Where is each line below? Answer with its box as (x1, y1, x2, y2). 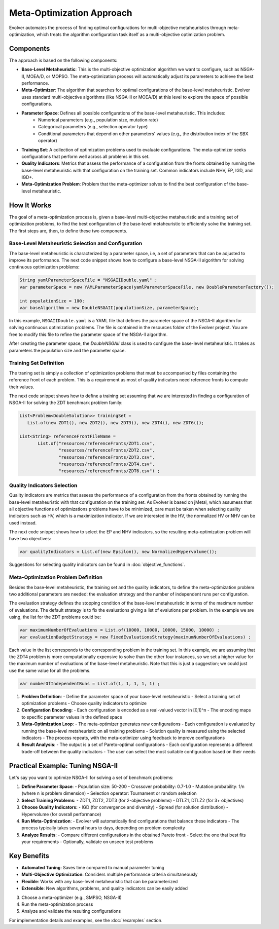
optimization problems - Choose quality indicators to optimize (21, 701, 147, 706)
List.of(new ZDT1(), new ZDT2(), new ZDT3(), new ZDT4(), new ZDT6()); (27, 420, 205, 425)
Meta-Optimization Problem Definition (9, 574, 103, 581)
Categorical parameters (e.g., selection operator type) (38, 124, 148, 130)
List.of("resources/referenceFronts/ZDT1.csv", (37, 441, 155, 446)
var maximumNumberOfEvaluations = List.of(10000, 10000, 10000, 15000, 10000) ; (19, 627, 220, 633)
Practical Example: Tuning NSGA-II (9, 761, 118, 770)
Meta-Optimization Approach (9, 7, 133, 18)
